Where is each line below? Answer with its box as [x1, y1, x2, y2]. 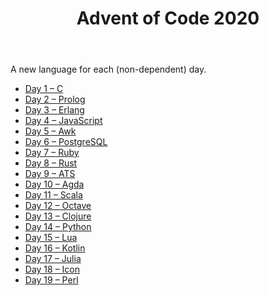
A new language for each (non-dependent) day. [10, 63, 207, 76]
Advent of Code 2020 [76, 7, 260, 30]
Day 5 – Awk [24, 125, 77, 137]
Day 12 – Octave [24, 200, 92, 212]
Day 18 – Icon [24, 263, 81, 276]
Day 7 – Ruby [24, 147, 80, 159]
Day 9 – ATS [24, 168, 76, 180]
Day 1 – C [24, 83, 64, 95]
